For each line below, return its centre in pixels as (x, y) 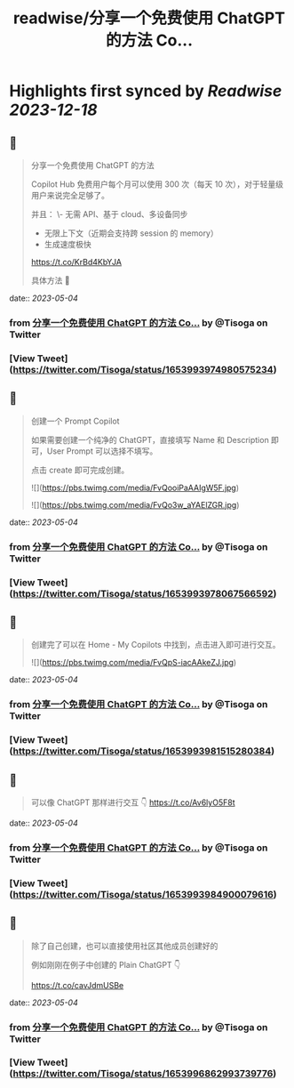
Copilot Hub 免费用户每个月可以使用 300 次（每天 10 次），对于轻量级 (157, 184)
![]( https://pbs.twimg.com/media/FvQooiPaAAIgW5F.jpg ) (135, 488)
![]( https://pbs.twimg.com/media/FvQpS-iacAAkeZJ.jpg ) (134, 663)
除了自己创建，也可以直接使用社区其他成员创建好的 (124, 946)
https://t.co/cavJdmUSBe (77, 985)
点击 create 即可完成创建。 (80, 470)
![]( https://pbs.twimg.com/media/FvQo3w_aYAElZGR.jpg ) (135, 504)
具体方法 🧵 (50, 280)
